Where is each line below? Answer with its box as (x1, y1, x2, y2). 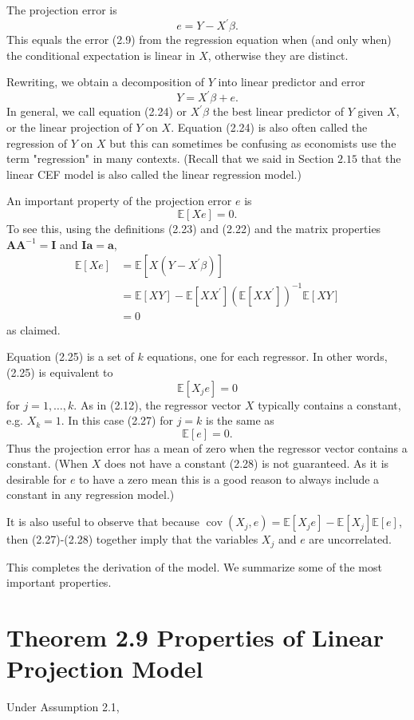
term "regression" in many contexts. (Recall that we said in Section (6, 150, 334, 167)
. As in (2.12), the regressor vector (73, 396, 242, 413)
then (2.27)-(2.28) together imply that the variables (6, 531, 258, 548)
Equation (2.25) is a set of (6, 348, 134, 365)
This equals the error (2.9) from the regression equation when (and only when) (6, 31, 392, 48)
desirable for (6, 470, 67, 487)
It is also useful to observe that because (6, 513, 199, 530)
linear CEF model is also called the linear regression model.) (6, 165, 302, 182)
